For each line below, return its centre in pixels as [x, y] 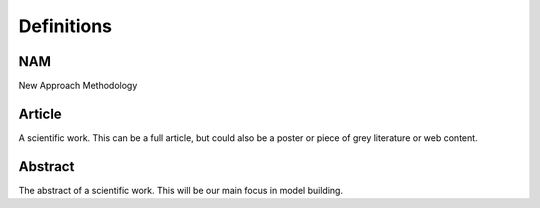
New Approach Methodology [78, 86]
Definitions [65, 26]
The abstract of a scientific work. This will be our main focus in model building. [181, 190]
